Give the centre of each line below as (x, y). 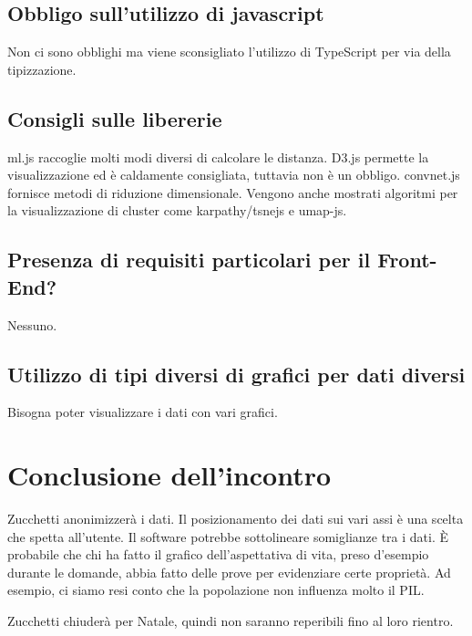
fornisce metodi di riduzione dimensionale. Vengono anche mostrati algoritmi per (233, 192)
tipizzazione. (42, 69)
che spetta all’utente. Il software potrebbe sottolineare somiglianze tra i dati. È (228, 536)
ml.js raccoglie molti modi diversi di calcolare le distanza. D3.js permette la (218, 156)
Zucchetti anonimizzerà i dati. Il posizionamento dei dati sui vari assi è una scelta (236, 519)
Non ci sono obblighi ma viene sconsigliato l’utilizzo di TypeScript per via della (229, 52)
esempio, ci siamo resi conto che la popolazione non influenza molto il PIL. (216, 590)
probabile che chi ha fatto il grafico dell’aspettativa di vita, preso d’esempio (218, 554)
